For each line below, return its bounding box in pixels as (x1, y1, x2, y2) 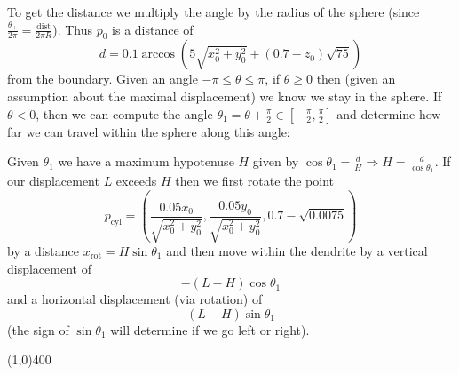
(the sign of (7, 320, 69, 339)
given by (252, 152, 299, 171)
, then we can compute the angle (36, 104, 213, 123)
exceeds (115, 172, 157, 190)
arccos (141, 48, 176, 61)
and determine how (336, 104, 441, 123)
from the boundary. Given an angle (7, 69, 198, 88)
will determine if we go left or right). (110, 320, 310, 339)
